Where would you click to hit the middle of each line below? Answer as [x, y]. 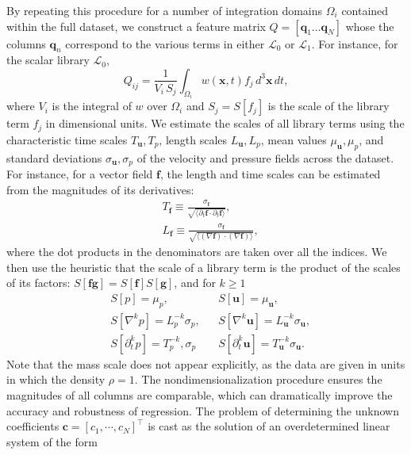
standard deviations [54, 157]
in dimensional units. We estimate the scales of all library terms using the [225, 123]
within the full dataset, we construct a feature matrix [136, 26]
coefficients [33, 426]
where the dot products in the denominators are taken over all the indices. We [197, 252]
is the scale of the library [328, 106]
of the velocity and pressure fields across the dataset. [265, 157]
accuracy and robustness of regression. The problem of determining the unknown [203, 410]
